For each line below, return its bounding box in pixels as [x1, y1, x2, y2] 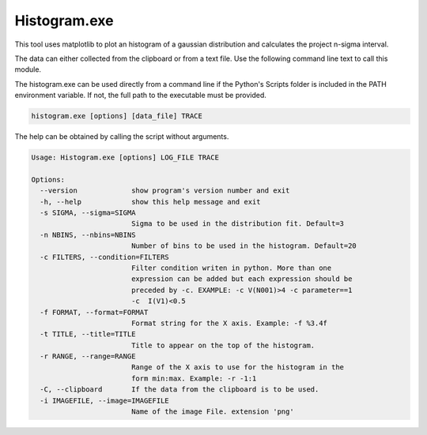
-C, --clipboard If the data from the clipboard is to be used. [40, 385, 319, 394]
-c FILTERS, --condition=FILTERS [40, 253, 169, 261]
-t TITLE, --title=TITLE [40, 330, 136, 339]
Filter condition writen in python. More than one [130, 263, 332, 272]
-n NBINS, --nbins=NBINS [40, 230, 136, 239]
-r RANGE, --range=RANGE [40, 352, 136, 361]
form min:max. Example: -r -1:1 [130, 373, 257, 383]
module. [14, 65, 42, 74]
